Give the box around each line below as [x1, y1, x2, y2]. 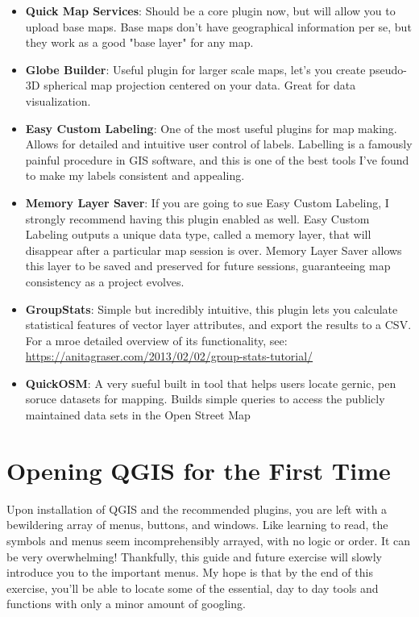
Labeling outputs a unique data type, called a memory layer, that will [25, 226, 371, 243]
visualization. [25, 92, 91, 109]
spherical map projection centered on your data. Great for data [44, 77, 356, 94]
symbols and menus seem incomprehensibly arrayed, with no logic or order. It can [6, 532, 411, 548]
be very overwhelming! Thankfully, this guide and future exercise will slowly [6, 548, 382, 565]
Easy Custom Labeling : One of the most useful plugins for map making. [25, 119, 397, 136]
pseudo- [369, 60, 407, 77]
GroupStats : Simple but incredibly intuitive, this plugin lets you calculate [25, 300, 398, 317]
